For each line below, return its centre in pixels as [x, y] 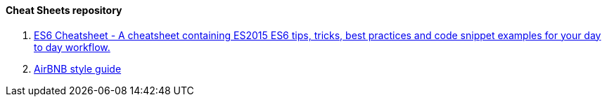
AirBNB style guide [78, 68]
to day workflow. [72, 47]
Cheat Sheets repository [64, 10]
